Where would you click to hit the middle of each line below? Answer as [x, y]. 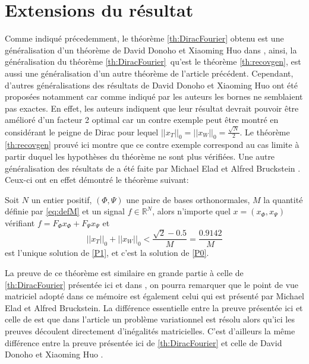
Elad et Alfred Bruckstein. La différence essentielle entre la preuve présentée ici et [154, 307]
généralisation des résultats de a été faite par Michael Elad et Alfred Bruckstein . [153, 168]
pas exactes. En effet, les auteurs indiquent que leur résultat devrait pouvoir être [152, 108]
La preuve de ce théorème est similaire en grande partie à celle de [124, 272]
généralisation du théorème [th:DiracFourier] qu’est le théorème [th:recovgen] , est [153, 61]
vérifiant [20, 222]
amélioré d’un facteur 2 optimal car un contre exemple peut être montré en [142, 120]
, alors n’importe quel [191, 211]
